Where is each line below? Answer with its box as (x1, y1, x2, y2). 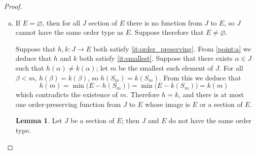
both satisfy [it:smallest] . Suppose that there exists (79, 53, 233, 63)
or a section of (199, 99, 243, 109)
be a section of (71, 115, 114, 126)
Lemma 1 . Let (15, 115, 62, 126)
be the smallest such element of (118, 62, 213, 73)
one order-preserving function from (15, 99, 121, 109)
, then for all (42, 17, 80, 27)
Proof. (4, 1, 22, 11)
